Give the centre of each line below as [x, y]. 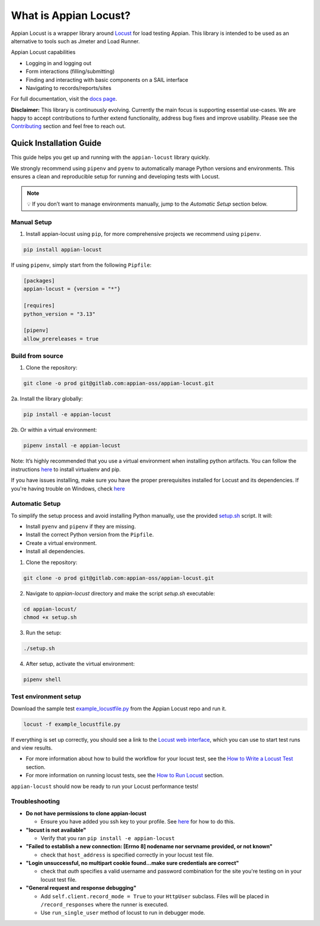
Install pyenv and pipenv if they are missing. [81, 527]
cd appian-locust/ [50, 609]
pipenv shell [42, 679]
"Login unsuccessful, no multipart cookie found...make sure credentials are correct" [132, 863]
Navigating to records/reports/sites [69, 88]
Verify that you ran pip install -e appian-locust [108, 838]
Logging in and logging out [59, 63]
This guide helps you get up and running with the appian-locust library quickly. [111, 158]
